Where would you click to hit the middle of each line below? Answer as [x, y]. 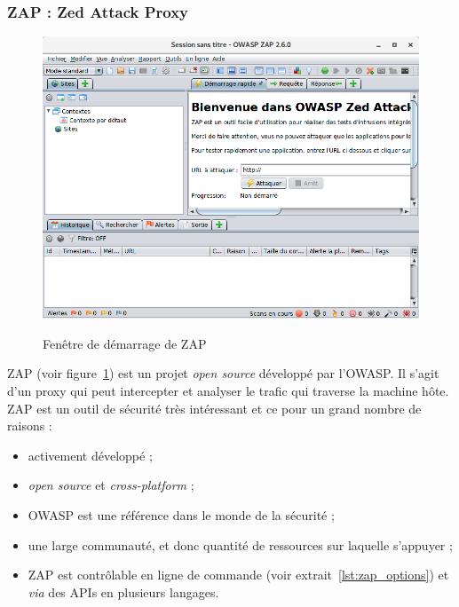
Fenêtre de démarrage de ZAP [125, 343]
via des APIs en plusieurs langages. [123, 591]
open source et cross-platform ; [111, 485]
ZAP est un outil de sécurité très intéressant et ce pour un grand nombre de [214, 408]
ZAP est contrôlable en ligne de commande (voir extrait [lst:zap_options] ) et [238, 575]
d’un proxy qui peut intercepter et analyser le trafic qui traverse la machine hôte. [228, 390]
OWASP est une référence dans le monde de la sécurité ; [181, 514]
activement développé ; [90, 455]
